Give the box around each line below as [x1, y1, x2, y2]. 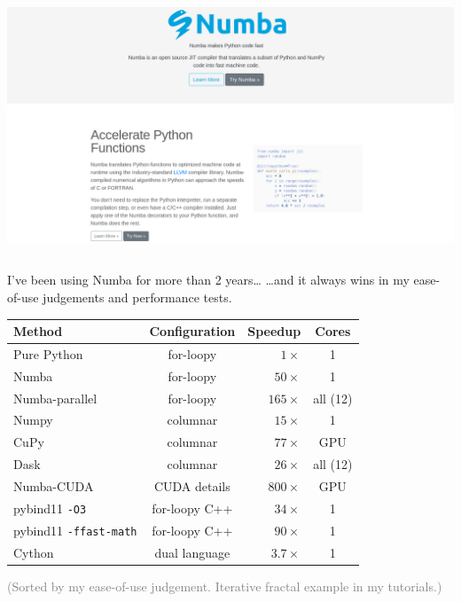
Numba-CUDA [13, 476, 94, 495]
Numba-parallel [13, 388, 98, 407]
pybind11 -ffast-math [13, 520, 137, 539]
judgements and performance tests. [43, 287, 232, 306]
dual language [154, 543, 230, 561]
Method [13, 322, 63, 340]
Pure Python [13, 344, 83, 363]
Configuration [149, 322, 236, 340]
